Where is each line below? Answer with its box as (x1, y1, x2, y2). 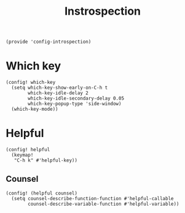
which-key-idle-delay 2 (28, 90, 89, 96)
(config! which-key (6, 80, 56, 86)
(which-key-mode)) (11, 106, 59, 113)
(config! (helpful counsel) (6, 190, 78, 196)
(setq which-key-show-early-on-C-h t (11, 84, 108, 91)
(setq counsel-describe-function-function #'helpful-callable (11, 195, 174, 201)
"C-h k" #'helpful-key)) (14, 157, 78, 163)
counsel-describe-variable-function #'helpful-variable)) (28, 201, 179, 207)
